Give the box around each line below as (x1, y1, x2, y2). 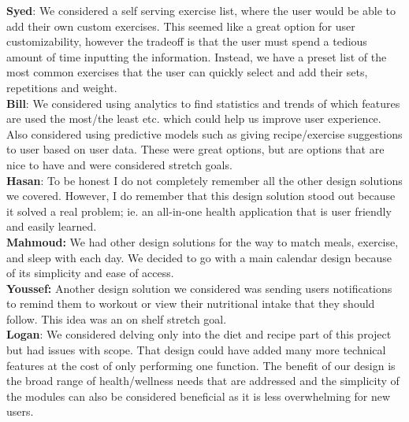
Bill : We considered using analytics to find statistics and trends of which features (6, 94, 400, 111)
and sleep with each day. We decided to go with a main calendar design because (6, 249, 392, 265)
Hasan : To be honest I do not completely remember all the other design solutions (6, 172, 403, 188)
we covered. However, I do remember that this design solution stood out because (6, 187, 396, 204)
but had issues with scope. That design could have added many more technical (6, 342, 386, 358)
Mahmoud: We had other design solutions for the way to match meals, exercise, (6, 233, 399, 250)
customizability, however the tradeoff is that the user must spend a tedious (6, 33, 367, 50)
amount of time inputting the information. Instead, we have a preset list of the (6, 48, 387, 65)
